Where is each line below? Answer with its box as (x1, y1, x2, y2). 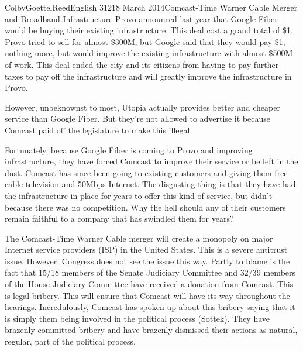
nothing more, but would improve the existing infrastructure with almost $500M (5, 47, 293, 59)
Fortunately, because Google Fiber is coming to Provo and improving (5, 143, 253, 156)
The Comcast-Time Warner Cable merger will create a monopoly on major (5, 232, 273, 244)
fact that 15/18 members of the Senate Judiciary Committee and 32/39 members (5, 266, 296, 278)
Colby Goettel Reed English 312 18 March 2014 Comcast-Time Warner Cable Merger (5, 1, 298, 13)
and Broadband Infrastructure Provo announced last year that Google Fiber (5, 12, 278, 25)
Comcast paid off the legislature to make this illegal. (5, 123, 192, 136)
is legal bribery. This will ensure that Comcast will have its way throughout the (5, 289, 290, 301)
